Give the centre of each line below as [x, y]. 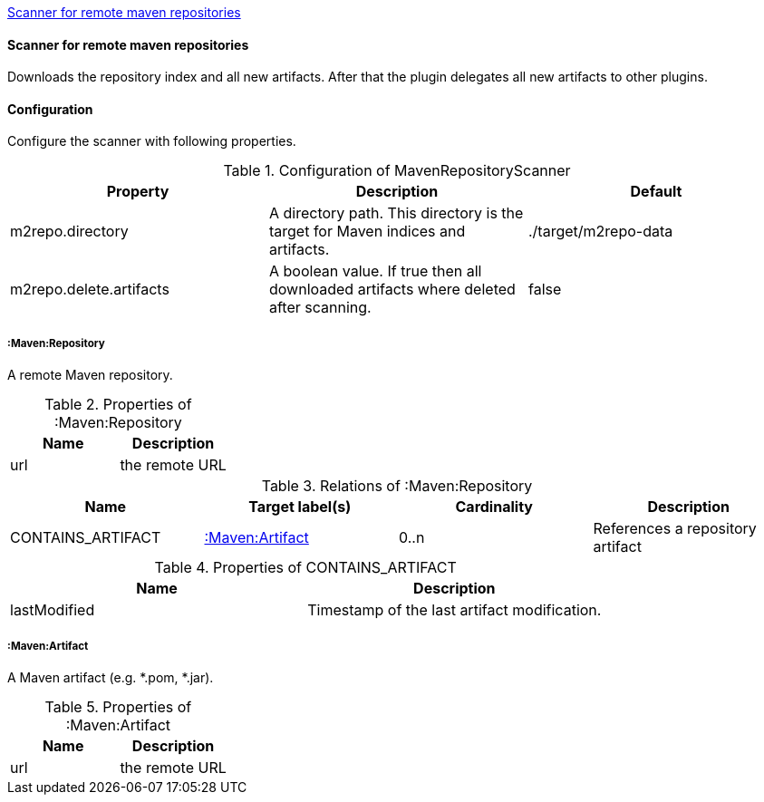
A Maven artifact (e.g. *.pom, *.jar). [111, 677]
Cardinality [494, 507]
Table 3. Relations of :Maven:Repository [397, 486]
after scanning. [320, 308]
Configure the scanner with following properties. [152, 141]
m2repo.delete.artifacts [90, 290]
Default [656, 192]
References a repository [675, 529]
